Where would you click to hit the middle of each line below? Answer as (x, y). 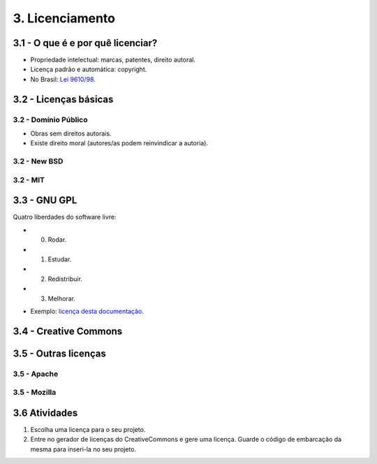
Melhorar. (62, 298)
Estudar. (60, 259)
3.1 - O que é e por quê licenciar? (85, 43)
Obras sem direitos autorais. (71, 133)
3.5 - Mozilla (35, 393)
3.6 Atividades (45, 413)
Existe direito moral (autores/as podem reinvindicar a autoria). (119, 143)
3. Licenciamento (64, 18)
